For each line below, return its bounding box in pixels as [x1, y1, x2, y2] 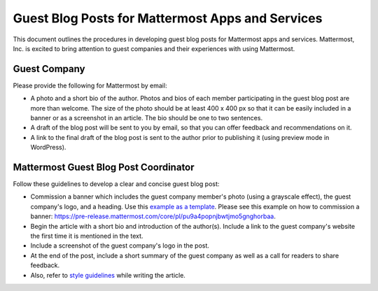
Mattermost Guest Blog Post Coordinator [13, 162, 195, 173]
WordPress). [30, 143, 66, 152]
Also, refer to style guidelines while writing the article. [30, 271, 185, 279]
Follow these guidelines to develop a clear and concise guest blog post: [13, 180, 220, 188]
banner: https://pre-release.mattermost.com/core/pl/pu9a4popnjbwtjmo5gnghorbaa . [30, 212, 276, 220]
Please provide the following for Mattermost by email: [13, 81, 167, 90]
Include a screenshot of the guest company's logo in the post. [30, 241, 210, 250]
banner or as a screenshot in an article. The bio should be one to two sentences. [30, 114, 262, 122]
